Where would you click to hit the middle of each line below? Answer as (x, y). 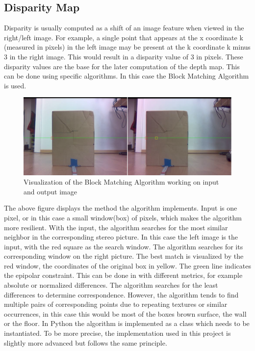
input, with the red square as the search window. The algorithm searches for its (124, 246)
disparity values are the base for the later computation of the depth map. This (122, 66)
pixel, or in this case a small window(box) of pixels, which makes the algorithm (123, 217)
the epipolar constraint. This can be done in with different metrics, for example (123, 275)
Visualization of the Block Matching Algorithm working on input (121, 182)
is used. (15, 85)
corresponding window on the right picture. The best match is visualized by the (124, 256)
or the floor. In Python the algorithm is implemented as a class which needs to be (127, 323)
